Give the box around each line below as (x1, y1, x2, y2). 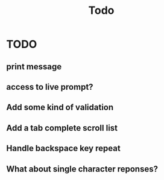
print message (6, 61, 62, 72)
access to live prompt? (6, 82, 93, 92)
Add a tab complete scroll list (6, 123, 118, 133)
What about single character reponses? (6, 164, 159, 174)
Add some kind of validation (6, 102, 114, 113)
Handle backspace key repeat (6, 143, 121, 154)
